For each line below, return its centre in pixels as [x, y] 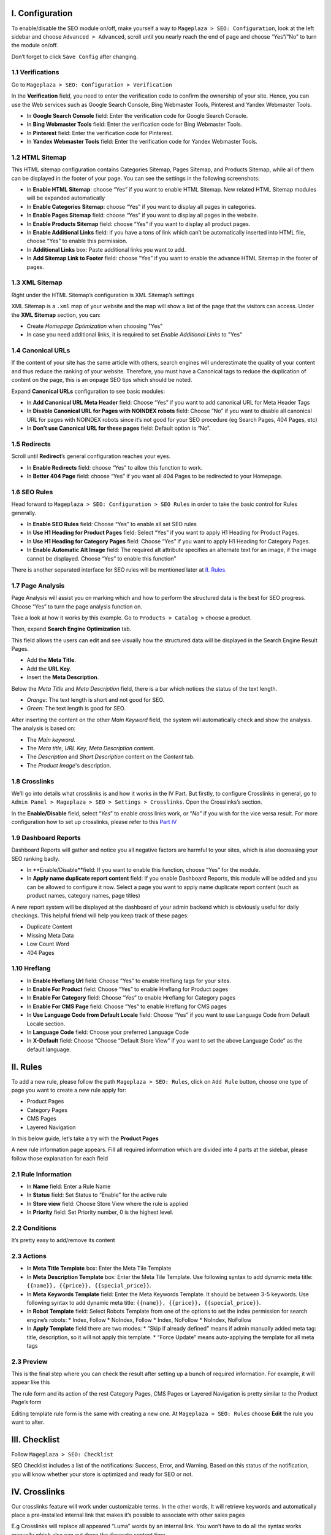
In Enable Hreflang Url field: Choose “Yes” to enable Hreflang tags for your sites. [129, 981]
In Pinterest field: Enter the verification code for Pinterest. [100, 133]
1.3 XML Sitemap [37, 282]
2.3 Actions [29, 1256]
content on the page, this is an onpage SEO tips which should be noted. [102, 380]
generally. [24, 513]
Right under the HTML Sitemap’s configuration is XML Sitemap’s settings [103, 295]
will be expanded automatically [66, 198]
